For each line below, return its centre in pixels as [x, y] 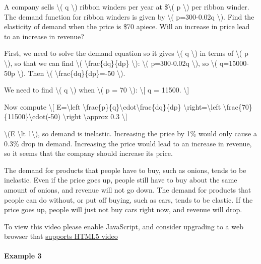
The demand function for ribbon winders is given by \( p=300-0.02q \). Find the [129, 16]
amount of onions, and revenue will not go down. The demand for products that [128, 189]
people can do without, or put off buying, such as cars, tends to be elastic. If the [128, 199]
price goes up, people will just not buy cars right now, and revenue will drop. [123, 209]
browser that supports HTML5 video [61, 236]
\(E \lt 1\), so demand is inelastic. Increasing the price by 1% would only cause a [130, 133]
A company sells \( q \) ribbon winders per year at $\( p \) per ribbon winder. [127, 7]
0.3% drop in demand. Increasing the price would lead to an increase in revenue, [128, 143]
